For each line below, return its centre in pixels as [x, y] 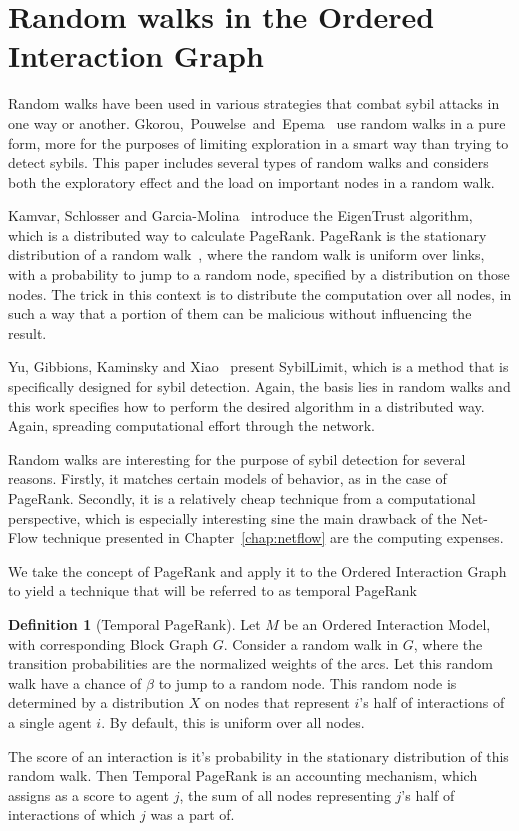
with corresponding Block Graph [108, 643]
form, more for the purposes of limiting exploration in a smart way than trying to [258, 142]
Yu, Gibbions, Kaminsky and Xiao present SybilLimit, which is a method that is [258, 366]
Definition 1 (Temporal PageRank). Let [134, 623]
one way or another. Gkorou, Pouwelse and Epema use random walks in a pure [257, 122]
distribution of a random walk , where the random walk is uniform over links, [246, 254]
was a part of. [192, 814]
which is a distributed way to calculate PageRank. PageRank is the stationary [247, 234]
